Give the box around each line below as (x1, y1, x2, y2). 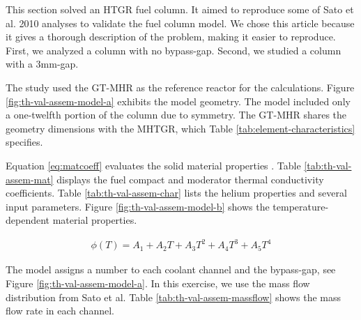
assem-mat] (6, 172, 54, 186)
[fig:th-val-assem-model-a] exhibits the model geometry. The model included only (6, 93, 351, 108)
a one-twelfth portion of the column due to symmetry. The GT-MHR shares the (6, 107, 347, 122)
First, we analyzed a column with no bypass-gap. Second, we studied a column (6, 43, 341, 57)
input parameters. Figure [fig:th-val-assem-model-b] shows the (6, 199, 270, 213)
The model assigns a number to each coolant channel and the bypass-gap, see (6, 262, 336, 277)
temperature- (272, 199, 329, 213)
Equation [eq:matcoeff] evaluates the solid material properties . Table (6, 158, 301, 172)
